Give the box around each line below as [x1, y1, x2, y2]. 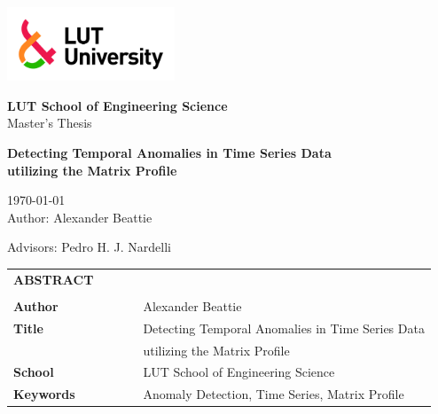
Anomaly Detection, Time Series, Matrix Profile [143, 385, 404, 403]
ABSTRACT [13, 269, 94, 288]
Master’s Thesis [7, 113, 92, 132]
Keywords [13, 385, 75, 403]
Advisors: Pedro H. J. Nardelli [7, 238, 172, 256]
